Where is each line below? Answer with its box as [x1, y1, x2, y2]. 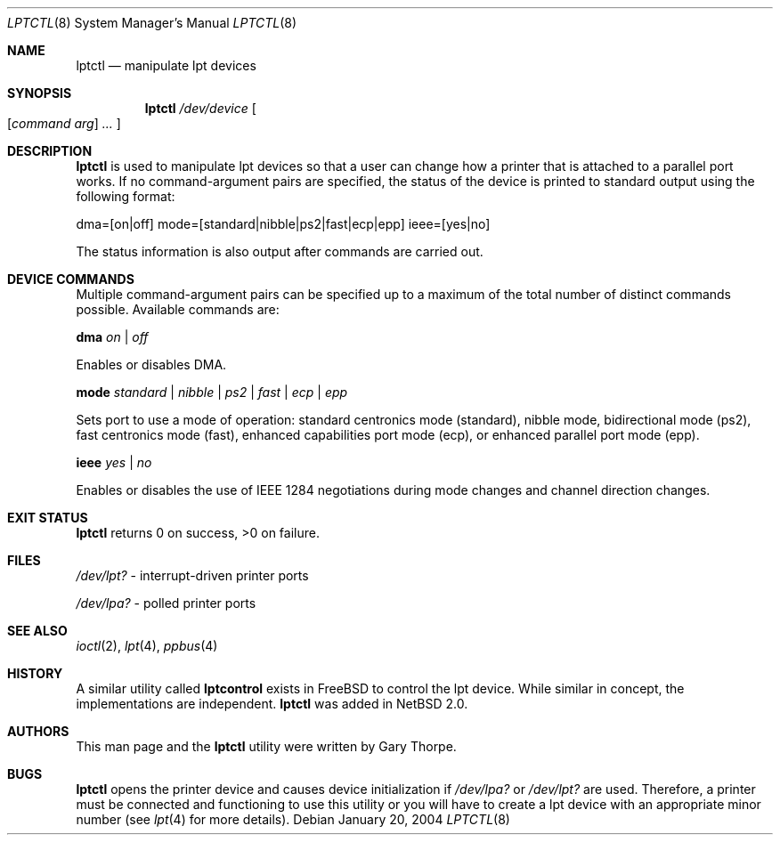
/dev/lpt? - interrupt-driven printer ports [76, 568, 309, 583]
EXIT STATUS [7, 510, 88, 525]
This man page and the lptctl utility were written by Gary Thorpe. [76, 739, 457, 754]
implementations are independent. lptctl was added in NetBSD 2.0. [76, 696, 468, 711]
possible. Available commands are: [76, 302, 280, 317]
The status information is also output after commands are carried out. [76, 244, 483, 259]
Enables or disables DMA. [76, 357, 227, 372]
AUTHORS [7, 724, 69, 739]
